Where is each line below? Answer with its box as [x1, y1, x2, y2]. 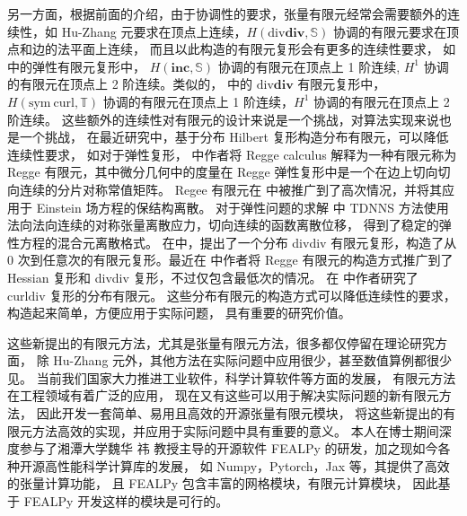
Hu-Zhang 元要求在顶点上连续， [61, 22, 247, 40]
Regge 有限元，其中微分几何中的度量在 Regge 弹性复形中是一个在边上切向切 [7, 162, 451, 181]
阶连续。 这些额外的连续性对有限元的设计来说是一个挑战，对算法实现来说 [7, 109, 439, 128]
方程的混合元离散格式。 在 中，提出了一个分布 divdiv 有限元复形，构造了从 [19, 232, 457, 251]
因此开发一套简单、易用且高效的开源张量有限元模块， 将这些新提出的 [36, 404, 444, 423]
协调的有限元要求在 [333, 22, 447, 40]
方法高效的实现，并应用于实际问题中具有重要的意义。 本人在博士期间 [31, 421, 439, 440]
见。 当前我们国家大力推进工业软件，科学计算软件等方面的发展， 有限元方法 [7, 368, 456, 387]
